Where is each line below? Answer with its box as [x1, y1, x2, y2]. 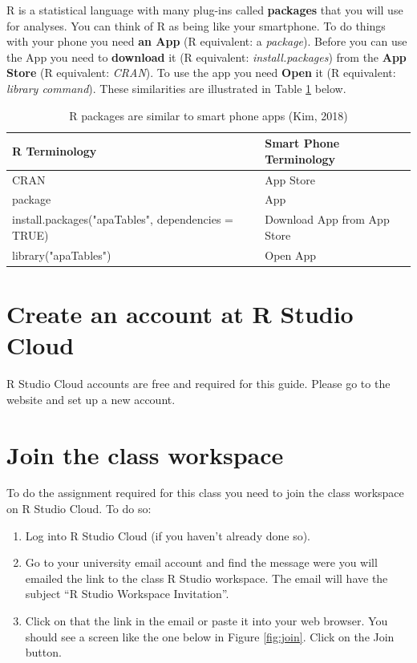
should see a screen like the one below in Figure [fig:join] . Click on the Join [25, 628, 395, 645]
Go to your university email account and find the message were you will [25, 554, 378, 571]
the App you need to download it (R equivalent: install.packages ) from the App [6, 48, 407, 65]
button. [25, 644, 62, 661]
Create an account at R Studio [6, 297, 354, 329]
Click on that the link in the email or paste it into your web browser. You [25, 612, 388, 629]
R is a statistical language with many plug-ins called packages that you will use [6, 2, 403, 18]
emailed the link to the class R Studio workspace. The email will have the [25, 569, 388, 586]
